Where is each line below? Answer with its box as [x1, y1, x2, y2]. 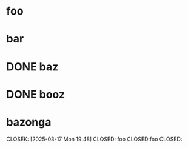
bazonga [6, 115, 52, 129]
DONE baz [6, 59, 59, 73]
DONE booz [6, 87, 65, 101]
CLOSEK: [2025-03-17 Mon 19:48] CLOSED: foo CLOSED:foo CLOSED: [6, 135, 183, 143]
